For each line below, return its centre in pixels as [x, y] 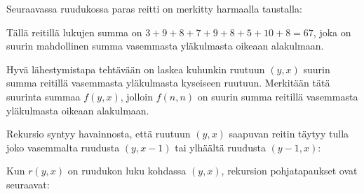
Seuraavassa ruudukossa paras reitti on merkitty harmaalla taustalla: [154, 8]
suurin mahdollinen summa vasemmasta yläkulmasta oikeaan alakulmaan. [165, 46]
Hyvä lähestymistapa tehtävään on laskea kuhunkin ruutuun [136, 69]
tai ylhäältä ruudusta [220, 147]
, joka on [332, 32]
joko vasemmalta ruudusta [63, 147]
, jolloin [137, 96]
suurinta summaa [43, 96]
